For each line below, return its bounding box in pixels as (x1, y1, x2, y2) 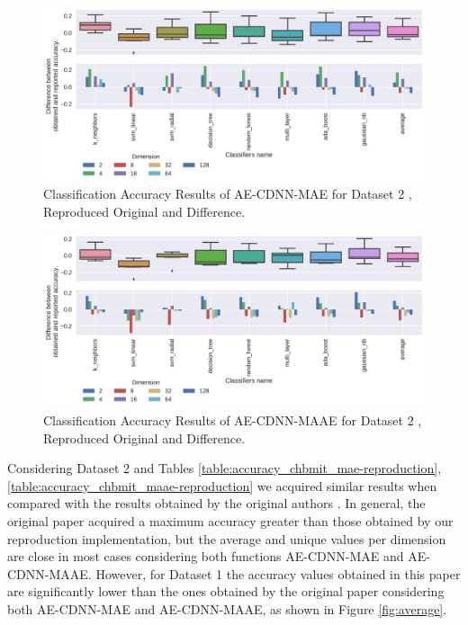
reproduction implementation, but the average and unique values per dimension (7, 529, 446, 548)
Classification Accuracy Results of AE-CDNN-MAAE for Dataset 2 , (43, 410, 422, 429)
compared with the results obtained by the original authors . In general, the (7, 494, 426, 513)
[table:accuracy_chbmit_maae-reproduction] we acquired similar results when (7, 476, 437, 495)
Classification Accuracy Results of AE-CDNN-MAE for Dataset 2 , (43, 184, 412, 203)
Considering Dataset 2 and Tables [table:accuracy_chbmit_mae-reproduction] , (7, 459, 442, 478)
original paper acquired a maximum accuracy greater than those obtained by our (7, 511, 454, 530)
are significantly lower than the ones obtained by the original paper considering (7, 582, 445, 601)
